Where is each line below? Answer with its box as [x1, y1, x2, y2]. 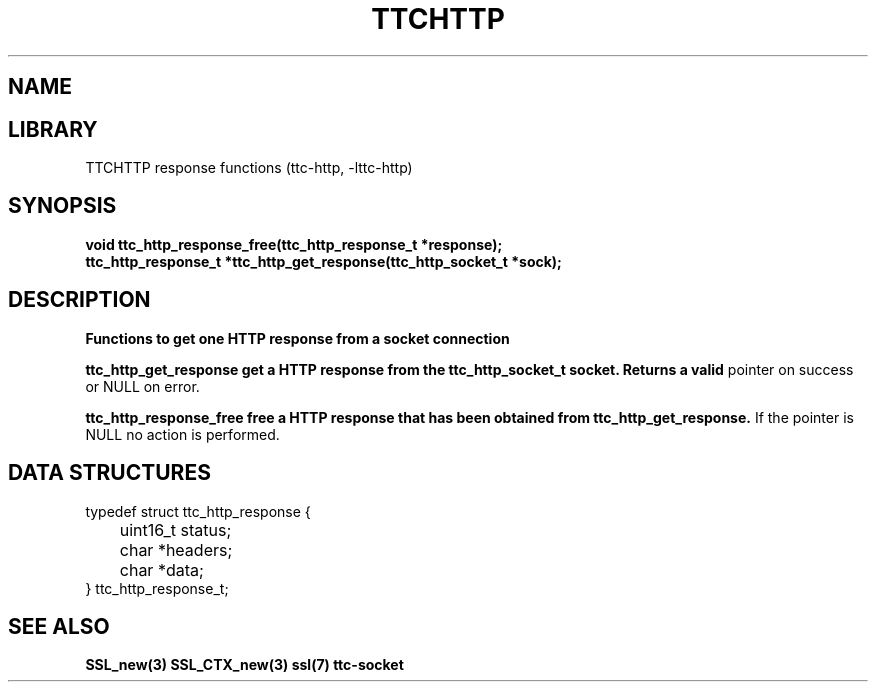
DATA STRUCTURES [8, 460, 211, 486]
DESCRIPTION [8, 287, 151, 313]
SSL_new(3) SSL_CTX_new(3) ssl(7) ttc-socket [85, 656, 404, 674]
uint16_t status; [119, 519, 232, 540]
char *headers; [119, 539, 233, 560]
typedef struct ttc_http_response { [85, 502, 311, 520]
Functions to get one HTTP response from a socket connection [85, 329, 510, 347]
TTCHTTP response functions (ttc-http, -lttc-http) [85, 159, 413, 177]
